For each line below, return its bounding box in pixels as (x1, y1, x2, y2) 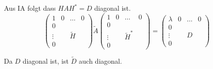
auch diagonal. (78, 55, 122, 66)
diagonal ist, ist (22, 55, 69, 66)
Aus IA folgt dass (4, 3, 56, 13)
